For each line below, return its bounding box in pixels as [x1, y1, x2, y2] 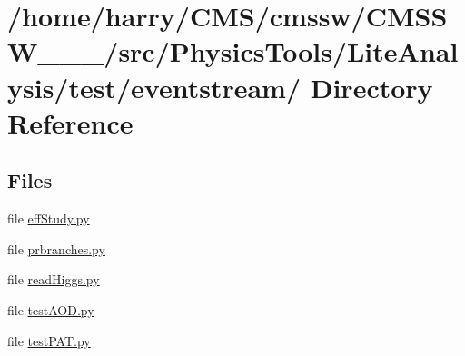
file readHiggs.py [7, 270, 100, 289]
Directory [310, 68, 433, 105]
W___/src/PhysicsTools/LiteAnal [7, 33, 459, 70]
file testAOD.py [7, 300, 94, 319]
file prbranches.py [7, 239, 105, 258]
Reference [7, 104, 134, 141]
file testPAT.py [7, 331, 91, 350]
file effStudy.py [7, 209, 90, 228]
